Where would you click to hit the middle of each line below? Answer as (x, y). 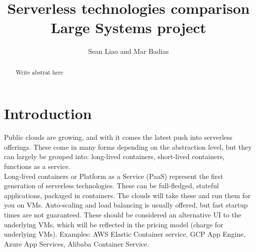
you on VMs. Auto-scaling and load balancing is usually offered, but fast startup (126, 205)
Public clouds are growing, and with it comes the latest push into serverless (118, 137)
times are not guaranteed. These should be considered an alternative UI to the (123, 215)
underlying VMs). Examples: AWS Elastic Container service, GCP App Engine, (125, 234)
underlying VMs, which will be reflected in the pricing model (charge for (114, 224)
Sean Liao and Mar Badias (128, 51)
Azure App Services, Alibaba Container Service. (77, 243)
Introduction (48, 113)
